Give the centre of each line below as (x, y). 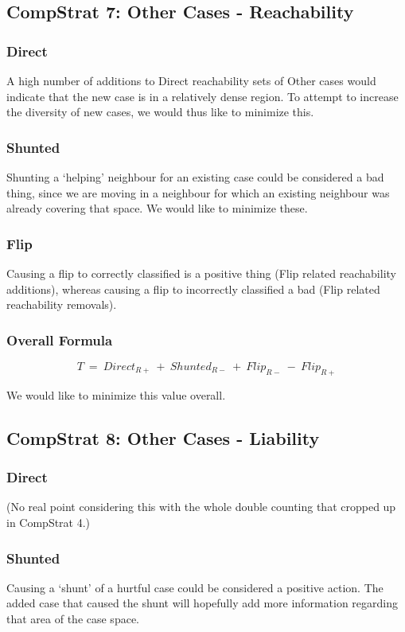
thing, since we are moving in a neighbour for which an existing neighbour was (198, 192)
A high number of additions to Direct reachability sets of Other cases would (191, 80)
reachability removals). (62, 304)
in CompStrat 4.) (49, 522)
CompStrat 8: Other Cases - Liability (163, 437)
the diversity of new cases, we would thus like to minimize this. (160, 112)
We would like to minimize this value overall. (116, 394)
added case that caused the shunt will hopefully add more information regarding (202, 603)
